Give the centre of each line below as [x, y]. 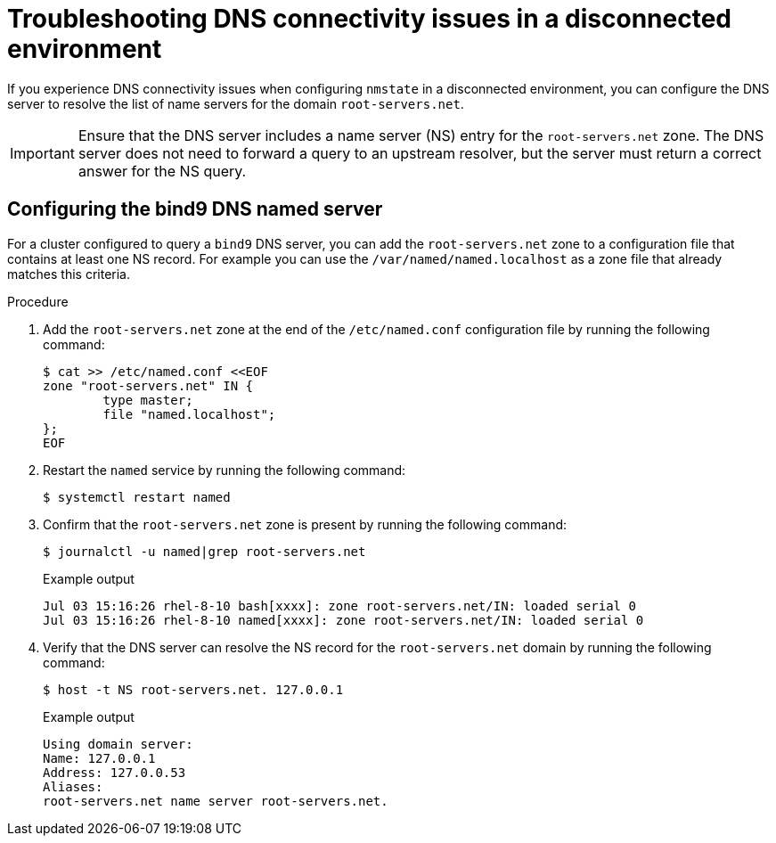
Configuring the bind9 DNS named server [195, 209]
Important [42, 153]
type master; [148, 400]
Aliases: [73, 786]
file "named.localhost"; [189, 414]
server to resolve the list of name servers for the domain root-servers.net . [236, 103]
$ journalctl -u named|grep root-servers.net [204, 551]
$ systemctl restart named [137, 497]
